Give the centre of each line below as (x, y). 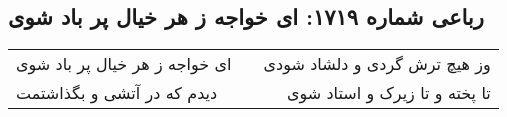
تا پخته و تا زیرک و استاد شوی (388, 93)
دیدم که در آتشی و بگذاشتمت (117, 93)
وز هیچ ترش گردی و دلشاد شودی (377, 64)
